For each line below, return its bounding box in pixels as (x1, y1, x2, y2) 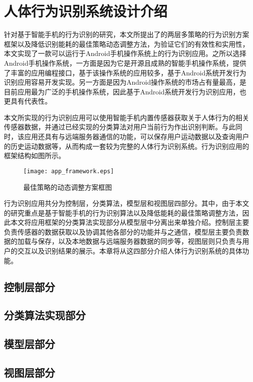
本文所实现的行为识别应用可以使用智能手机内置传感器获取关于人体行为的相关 (4, 112, 249, 122)
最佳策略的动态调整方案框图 (23, 182, 112, 192)
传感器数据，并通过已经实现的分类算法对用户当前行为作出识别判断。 (4, 122, 222, 132)
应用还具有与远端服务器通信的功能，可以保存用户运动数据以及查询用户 (24, 131, 249, 142)
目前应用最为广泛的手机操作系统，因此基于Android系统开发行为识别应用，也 (4, 86, 247, 96)
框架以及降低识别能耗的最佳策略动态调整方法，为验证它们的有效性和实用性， (4, 38, 249, 49)
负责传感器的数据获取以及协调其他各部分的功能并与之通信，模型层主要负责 (4, 226, 242, 236)
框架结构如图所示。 (4, 150, 65, 161)
